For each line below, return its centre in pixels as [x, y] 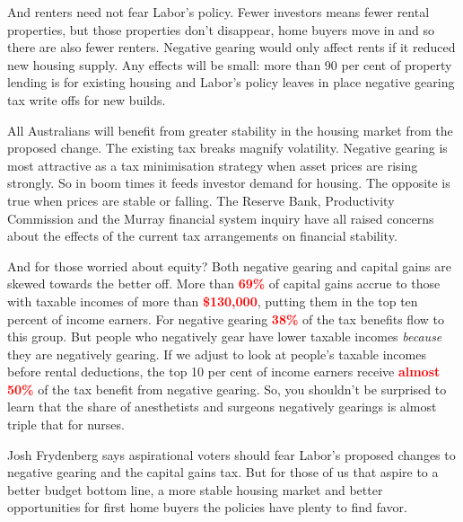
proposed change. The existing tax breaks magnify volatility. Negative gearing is [227, 148]
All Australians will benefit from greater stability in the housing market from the [230, 130]
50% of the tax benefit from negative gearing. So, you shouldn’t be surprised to [227, 389]
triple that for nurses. [66, 425]
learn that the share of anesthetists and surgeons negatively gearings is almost [222, 407]
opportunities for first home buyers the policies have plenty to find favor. [207, 507]
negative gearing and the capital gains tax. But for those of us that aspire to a [223, 472]
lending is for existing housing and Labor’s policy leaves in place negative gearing [231, 82]
